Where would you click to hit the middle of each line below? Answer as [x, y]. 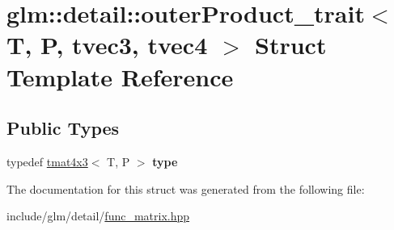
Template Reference [120, 76]
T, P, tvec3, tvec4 [107, 45]
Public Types [63, 128]
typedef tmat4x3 [47, 161]
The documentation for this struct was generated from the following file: [186, 188]
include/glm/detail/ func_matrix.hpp [98, 216]
